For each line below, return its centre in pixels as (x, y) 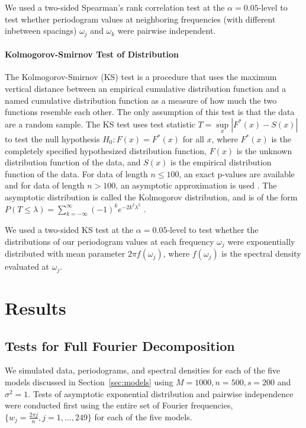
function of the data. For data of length (76, 173)
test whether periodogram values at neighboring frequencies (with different (140, 19)
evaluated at (27, 266)
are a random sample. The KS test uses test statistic (100, 124)
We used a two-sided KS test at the (69, 230)
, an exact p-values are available (237, 173)
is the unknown (264, 150)
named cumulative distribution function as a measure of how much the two (141, 100)
